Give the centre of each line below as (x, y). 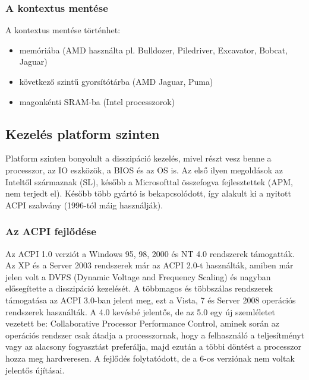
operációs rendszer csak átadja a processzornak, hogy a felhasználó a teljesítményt (155, 335)
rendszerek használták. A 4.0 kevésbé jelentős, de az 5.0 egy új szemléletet (140, 311)
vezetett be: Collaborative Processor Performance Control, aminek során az (142, 323)
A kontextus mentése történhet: (63, 30)
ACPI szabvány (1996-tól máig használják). (84, 205)
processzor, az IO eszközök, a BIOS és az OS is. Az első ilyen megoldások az (144, 170)
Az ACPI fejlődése (51, 231)
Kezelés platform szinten (83, 133)
